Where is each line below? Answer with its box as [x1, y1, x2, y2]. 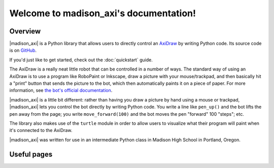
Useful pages [9, 150, 53, 158]
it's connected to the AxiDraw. [9, 127, 73, 133]
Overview [9, 27, 41, 36]
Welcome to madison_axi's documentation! [9, 8, 196, 19]
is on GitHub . [9, 47, 37, 53]
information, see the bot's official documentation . [9, 87, 113, 93]
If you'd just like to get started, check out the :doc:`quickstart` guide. [9, 56, 153, 63]
